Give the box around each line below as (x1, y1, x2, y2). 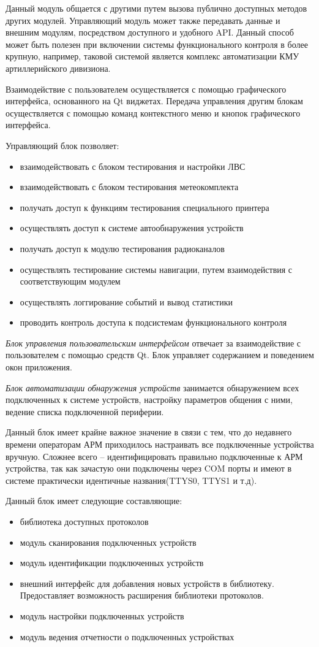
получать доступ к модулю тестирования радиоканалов (20, 242, 225, 255)
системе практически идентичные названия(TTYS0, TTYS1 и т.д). (6, 473, 257, 486)
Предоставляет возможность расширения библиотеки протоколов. (20, 589, 264, 602)
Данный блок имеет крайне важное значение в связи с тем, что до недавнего (6, 426, 292, 438)
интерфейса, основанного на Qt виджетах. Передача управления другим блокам (6, 94, 303, 107)
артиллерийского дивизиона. (6, 61, 111, 74)
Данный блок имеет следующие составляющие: (6, 494, 182, 507)
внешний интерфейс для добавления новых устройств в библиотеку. (20, 576, 274, 589)
